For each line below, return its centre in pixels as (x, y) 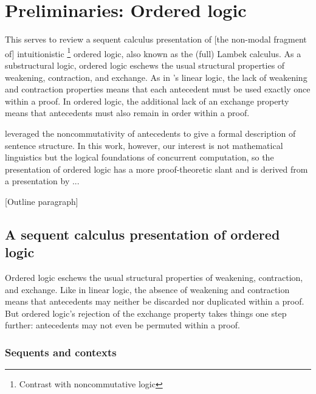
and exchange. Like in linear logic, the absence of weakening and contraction (147, 289)
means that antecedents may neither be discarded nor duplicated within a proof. (155, 301)
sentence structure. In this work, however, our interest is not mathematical (144, 145)
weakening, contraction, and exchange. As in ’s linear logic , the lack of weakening (156, 77)
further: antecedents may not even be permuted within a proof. (122, 325)
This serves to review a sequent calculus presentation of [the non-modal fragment (156, 39)
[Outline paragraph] (42, 201)
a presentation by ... (42, 181)
